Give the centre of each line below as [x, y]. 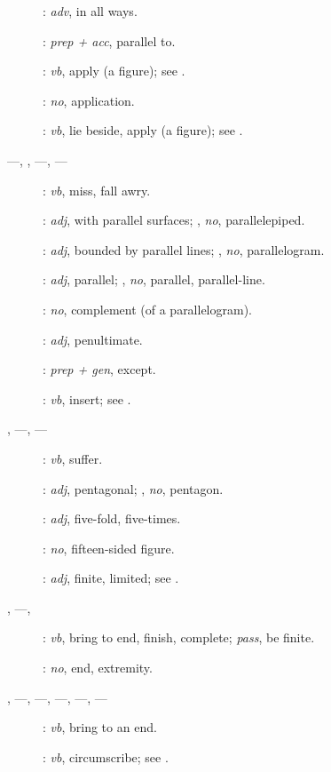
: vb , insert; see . [87, 398]
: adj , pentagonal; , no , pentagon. [133, 488]
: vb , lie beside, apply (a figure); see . [143, 130]
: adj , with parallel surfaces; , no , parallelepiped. [174, 220]
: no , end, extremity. [98, 668]
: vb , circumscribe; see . [106, 756]
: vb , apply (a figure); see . [114, 71]
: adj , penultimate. [93, 339]
